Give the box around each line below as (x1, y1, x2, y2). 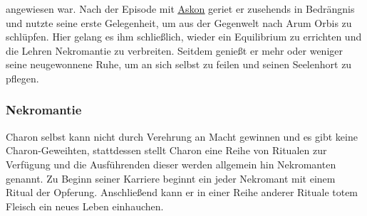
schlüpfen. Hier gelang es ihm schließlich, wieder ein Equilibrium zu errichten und (6, 29, 362, 44)
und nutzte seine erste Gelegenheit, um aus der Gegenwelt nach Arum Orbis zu (6, 15, 352, 30)
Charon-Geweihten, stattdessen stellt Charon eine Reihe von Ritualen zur (6, 143, 327, 158)
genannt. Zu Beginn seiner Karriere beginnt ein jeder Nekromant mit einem (6, 171, 336, 185)
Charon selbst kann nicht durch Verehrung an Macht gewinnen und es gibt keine (6, 129, 358, 144)
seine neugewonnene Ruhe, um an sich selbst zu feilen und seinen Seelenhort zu (6, 57, 352, 72)
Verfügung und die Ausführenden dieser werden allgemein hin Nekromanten (6, 156, 336, 171)
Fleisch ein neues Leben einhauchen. (6, 198, 164, 213)
